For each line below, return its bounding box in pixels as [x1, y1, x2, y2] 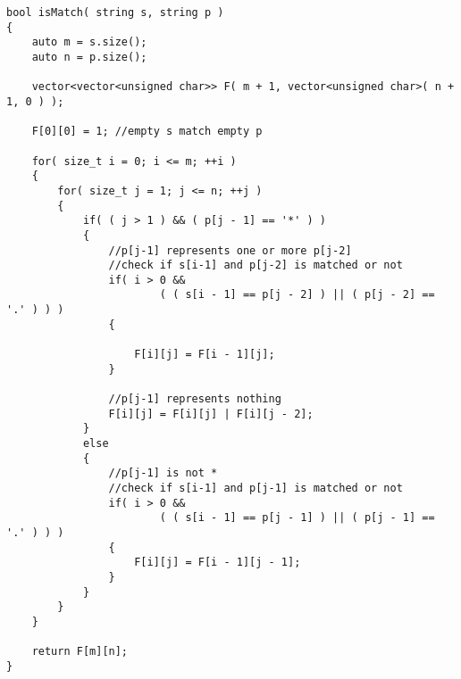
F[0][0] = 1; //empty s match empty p [31, 125, 263, 138]
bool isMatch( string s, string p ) [6, 6, 224, 19]
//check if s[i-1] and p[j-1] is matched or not [108, 482, 403, 494]
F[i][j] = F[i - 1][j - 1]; [134, 556, 301, 569]
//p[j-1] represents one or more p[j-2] [108, 244, 352, 257]
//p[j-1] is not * [108, 467, 218, 480]
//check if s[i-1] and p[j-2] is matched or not [108, 259, 403, 272]
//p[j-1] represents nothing [108, 393, 281, 406]
